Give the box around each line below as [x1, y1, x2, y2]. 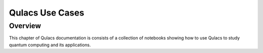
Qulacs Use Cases [9, 7, 85, 18]
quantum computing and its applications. [9, 42, 91, 48]
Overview [9, 21, 41, 30]
